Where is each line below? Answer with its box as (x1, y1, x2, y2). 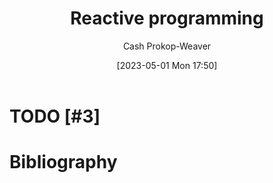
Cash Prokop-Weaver (122, 40, 212, 52)
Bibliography (9, 151, 118, 174)
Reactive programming (70, 7, 264, 30)
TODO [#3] (9, 105, 101, 127)
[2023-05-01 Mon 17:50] (116, 59, 218, 71)
